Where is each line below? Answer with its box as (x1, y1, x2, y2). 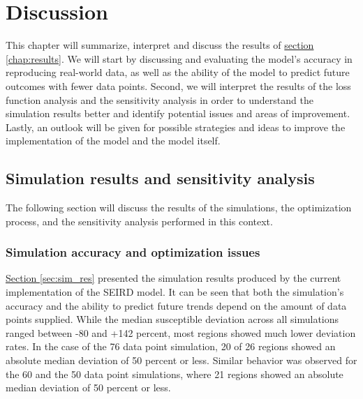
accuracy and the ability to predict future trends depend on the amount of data (6, 298, 347, 313)
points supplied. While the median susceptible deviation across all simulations (6, 312, 339, 326)
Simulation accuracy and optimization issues (6, 243, 260, 261)
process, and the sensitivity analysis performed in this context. (6, 213, 273, 228)
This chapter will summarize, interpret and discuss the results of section (6, 38, 314, 52)
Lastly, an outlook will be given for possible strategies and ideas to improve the (6, 119, 346, 134)
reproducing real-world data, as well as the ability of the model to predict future (6, 65, 350, 80)
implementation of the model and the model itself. (6, 133, 221, 148)
